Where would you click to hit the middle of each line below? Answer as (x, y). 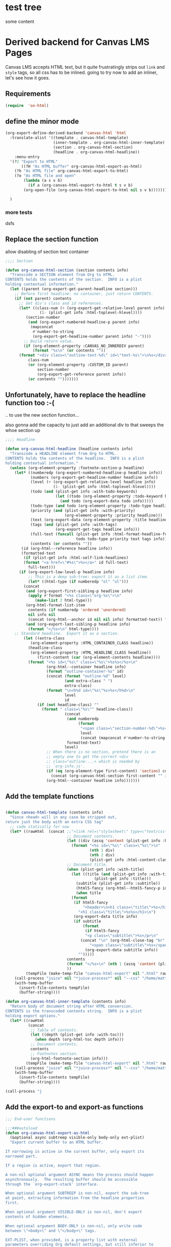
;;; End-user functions (31, 1119)
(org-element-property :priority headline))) (113, 515)
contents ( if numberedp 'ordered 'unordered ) (77, 610)
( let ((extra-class (44, 638)
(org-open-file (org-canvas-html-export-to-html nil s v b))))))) (95, 190)
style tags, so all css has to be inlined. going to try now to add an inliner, (81, 72)
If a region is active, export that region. (53, 1165)
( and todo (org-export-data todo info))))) (107, 501)
